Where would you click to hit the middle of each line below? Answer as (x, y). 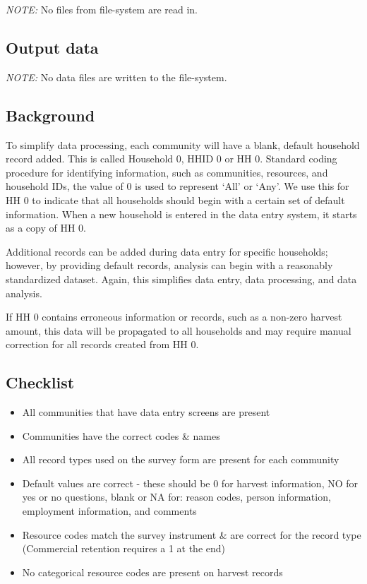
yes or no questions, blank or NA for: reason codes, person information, (176, 497)
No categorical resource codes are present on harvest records (152, 572)
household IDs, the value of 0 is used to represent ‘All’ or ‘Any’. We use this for (178, 186)
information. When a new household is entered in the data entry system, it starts (181, 214)
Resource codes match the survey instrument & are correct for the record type (192, 534)
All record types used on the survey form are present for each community (181, 459)
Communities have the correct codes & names (121, 435)
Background (50, 115)
